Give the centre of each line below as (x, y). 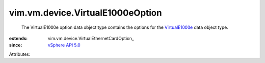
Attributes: (20, 54)
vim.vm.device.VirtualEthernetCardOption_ (91, 38)
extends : (18, 38)
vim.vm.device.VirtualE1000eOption (85, 13)
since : (15, 45)
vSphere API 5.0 (64, 45)
